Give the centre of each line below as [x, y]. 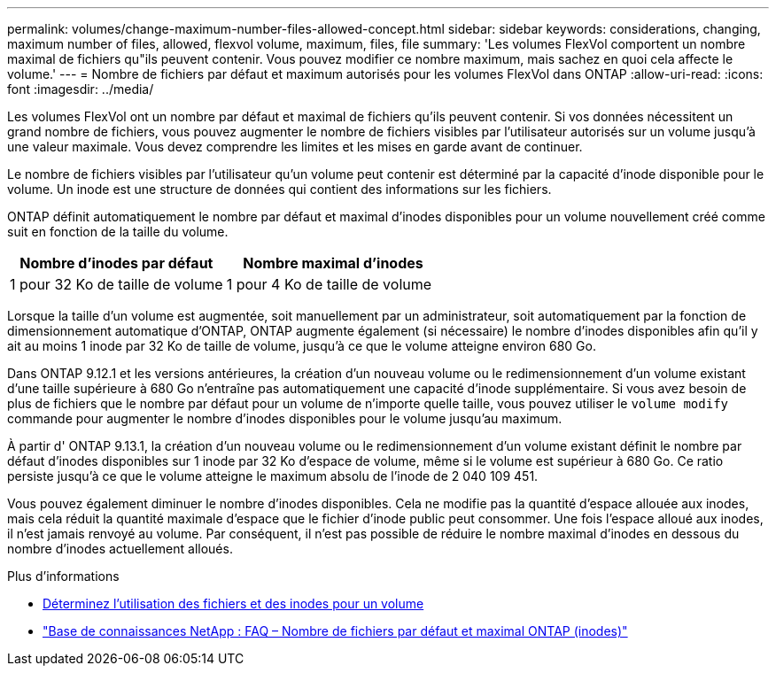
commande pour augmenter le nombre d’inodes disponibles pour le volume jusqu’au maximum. [285, 418]
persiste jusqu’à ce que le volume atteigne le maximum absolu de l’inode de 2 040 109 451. [273, 476]
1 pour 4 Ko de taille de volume [329, 284]
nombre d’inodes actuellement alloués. [120, 549]
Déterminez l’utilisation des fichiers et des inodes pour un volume [233, 603]
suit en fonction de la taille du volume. [118, 232]
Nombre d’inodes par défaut [116, 263]
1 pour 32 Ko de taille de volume [116, 284]
